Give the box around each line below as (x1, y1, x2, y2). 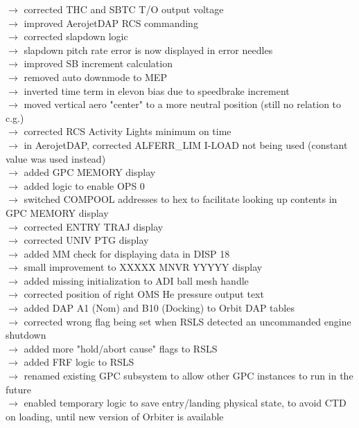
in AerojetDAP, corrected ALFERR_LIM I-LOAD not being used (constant (24, 137, 348, 152)
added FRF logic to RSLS (24, 355, 134, 369)
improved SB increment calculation (24, 56, 173, 71)
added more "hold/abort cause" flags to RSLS (24, 341, 218, 355)
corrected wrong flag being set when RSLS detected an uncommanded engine (24, 314, 351, 328)
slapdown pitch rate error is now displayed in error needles (24, 42, 273, 57)
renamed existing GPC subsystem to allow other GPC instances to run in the (24, 368, 353, 383)
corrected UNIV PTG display (24, 233, 149, 247)
